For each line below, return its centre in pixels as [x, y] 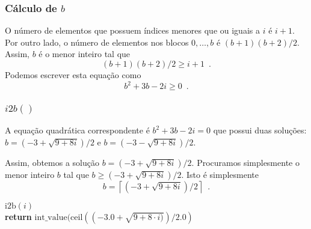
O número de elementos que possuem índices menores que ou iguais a [132, 30]
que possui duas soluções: [260, 130]
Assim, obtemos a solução [52, 162]
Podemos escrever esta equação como [73, 75]
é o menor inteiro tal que [85, 54]
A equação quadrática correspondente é [77, 130]
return [18, 216]
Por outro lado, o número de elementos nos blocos [97, 42]
